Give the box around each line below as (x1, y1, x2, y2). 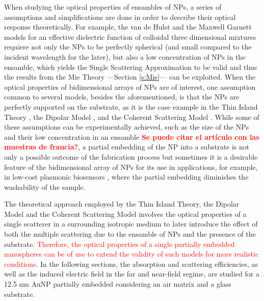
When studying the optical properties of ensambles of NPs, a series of (4, 2, 222, 12)
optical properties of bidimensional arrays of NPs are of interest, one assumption (4, 81, 256, 92)
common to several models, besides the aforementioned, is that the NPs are (4, 91, 240, 102)
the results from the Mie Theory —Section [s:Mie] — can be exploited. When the (4, 71, 256, 82)
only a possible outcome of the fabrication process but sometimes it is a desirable (4, 151, 258, 162)
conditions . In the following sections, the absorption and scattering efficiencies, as (4, 258, 258, 269)
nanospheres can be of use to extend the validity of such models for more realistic (4, 248, 259, 259)
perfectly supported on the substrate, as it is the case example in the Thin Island (4, 101, 258, 112)
